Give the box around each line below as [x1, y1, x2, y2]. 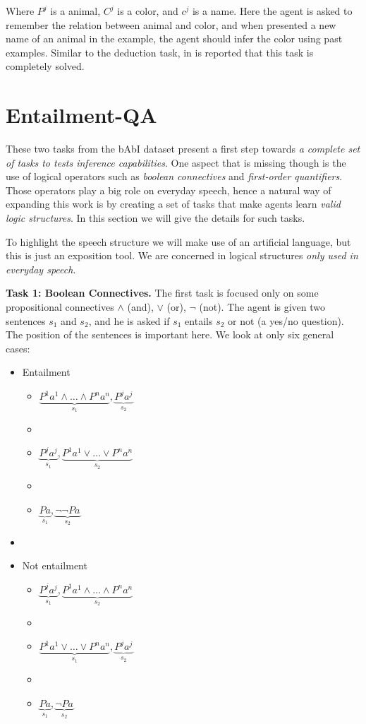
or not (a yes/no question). [228, 313, 344, 328]
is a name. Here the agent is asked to [192, 4, 353, 18]
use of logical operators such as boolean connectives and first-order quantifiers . [6, 169, 343, 184]
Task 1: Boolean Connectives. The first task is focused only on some [6, 285, 319, 300]
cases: [6, 340, 30, 355]
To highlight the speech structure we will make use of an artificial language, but [6, 234, 351, 249]
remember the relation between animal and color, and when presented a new [6, 17, 336, 32]
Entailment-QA [6, 100, 157, 129]
